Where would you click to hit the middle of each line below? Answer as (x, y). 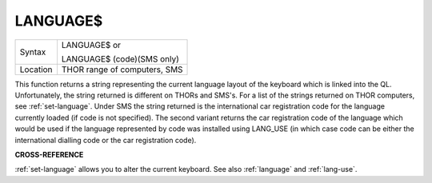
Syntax (33, 52)
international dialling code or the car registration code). (106, 140)
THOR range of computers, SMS (122, 70)
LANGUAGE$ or (91, 45)
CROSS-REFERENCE (49, 154)
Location (36, 70)
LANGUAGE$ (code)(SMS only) (120, 58)
